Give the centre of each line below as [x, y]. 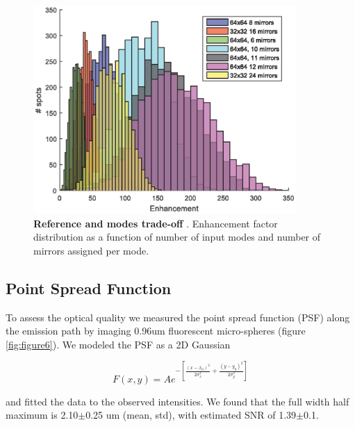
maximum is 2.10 [42, 415]
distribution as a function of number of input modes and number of [177, 237]
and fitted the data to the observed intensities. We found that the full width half [177, 401]
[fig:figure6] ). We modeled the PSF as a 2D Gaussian [118, 344]
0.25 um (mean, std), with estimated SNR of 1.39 [191, 415]
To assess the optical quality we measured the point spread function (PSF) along [178, 317]
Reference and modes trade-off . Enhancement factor [156, 223]
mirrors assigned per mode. [91, 250]
